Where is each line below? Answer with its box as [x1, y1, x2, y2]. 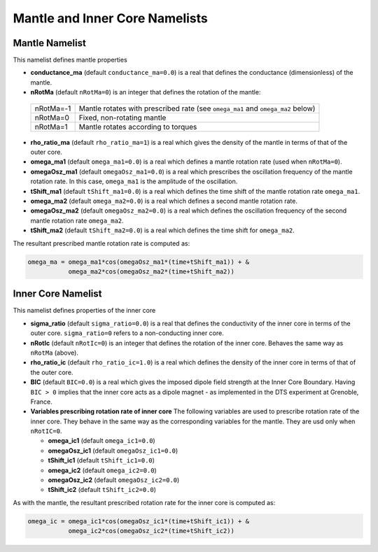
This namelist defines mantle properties [13, 56, 127, 64]
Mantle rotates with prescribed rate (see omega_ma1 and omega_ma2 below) [78, 104, 316, 113]
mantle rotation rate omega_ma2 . [30, 216, 124, 225]
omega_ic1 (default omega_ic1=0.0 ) [48, 437, 155, 445]
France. [30, 397, 52, 406]
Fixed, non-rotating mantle [78, 113, 167, 122]
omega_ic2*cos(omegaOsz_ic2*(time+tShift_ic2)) [68, 527, 234, 535]
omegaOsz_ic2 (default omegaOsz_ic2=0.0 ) [48, 476, 180, 484]
